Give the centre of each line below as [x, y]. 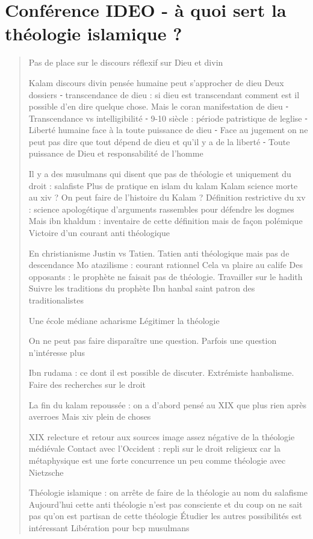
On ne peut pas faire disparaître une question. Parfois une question [153, 341]
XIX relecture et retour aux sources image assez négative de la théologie [162, 436]
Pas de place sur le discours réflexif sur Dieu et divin [126, 62]
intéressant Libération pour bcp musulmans [109, 527]
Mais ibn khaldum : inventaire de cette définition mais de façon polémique [166, 221]
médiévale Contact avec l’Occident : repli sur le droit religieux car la [155, 448]
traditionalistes [56, 300]
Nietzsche [46, 472]
